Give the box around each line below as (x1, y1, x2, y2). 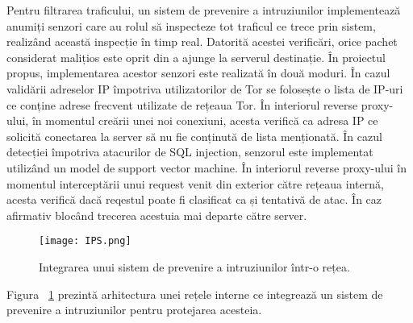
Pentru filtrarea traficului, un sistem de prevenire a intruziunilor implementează (6, 2, 401, 18)
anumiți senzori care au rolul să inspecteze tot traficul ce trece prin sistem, (6, 17, 376, 34)
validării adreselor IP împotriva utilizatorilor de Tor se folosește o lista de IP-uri (6, 80, 403, 97)
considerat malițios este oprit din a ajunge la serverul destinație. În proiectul (6, 48, 386, 65)
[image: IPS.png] (39, 235, 131, 247)
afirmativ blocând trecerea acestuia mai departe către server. (6, 206, 307, 223)
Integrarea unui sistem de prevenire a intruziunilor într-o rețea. (39, 258, 350, 275)
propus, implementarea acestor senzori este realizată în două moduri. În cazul (6, 64, 390, 81)
